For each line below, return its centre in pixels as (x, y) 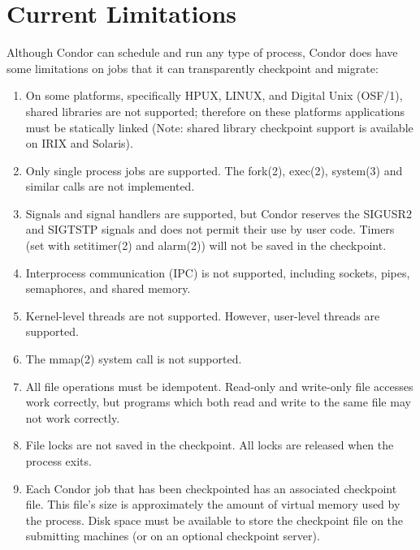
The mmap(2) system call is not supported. (134, 359)
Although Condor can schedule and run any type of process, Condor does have (202, 52)
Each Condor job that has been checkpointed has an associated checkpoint (211, 488)
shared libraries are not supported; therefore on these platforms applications (215, 111)
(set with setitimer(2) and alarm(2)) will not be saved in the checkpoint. (206, 245)
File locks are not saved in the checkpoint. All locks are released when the (210, 445)
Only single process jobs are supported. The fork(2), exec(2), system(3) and (214, 170)
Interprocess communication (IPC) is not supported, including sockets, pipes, (218, 272)
